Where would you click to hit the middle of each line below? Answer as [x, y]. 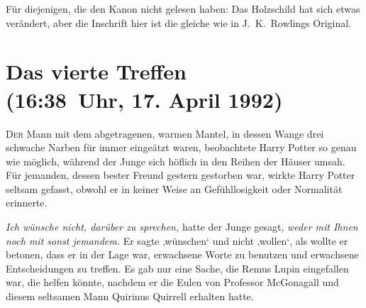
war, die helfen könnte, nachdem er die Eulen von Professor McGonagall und [172, 282]
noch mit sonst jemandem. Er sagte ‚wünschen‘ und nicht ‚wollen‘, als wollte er [177, 240]
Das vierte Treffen [96, 71]
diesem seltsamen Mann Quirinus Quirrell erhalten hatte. [130, 296]
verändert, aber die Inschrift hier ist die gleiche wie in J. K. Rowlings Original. [178, 22]
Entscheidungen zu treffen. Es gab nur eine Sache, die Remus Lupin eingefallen [177, 268]
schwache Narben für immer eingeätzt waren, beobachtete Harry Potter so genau [181, 147]
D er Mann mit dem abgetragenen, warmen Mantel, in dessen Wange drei [165, 133]
